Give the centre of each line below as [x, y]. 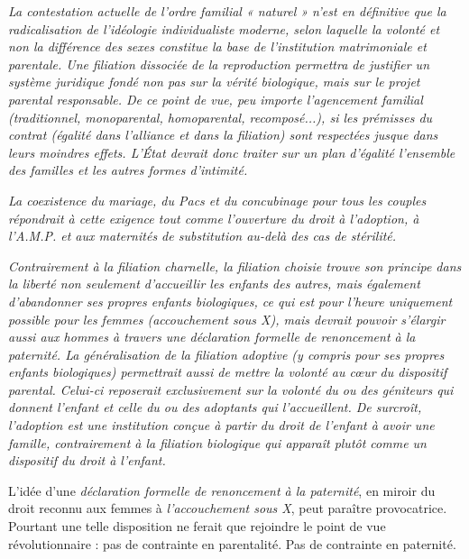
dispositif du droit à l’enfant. [87, 460]
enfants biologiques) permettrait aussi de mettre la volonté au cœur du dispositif [228, 372]
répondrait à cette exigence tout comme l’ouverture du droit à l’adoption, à [214, 218]
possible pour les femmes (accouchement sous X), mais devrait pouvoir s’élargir [227, 319]
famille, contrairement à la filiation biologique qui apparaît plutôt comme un [217, 442]
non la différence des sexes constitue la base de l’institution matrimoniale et [217, 46]
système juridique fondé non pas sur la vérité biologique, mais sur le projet [214, 82]
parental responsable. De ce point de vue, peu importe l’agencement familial [216, 99]
